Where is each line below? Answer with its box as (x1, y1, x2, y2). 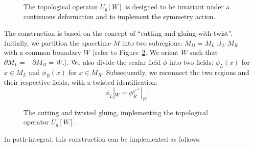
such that (189, 47, 218, 57)
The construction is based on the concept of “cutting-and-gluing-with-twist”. (4, 28, 233, 38)
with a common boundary (4, 47, 81, 57)
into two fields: (169, 56, 214, 67)
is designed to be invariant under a (125, 1, 230, 11)
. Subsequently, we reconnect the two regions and (102, 67, 249, 77)
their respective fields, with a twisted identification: (4, 77, 158, 87)
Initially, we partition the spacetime (4, 37, 111, 48)
